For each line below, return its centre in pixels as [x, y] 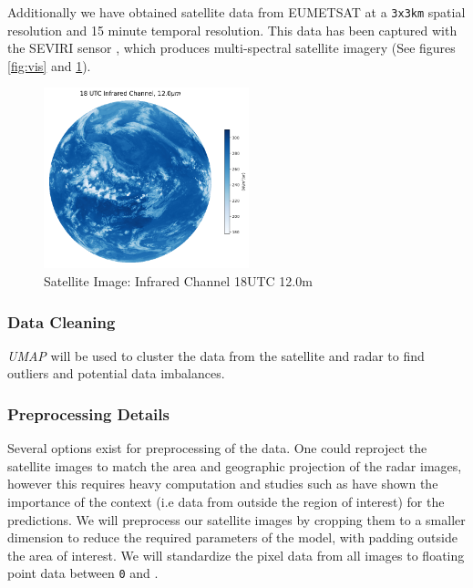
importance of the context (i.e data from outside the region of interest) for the [226, 502]
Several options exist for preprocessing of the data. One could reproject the [217, 448]
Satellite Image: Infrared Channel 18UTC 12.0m [178, 281]
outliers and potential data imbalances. [116, 373]
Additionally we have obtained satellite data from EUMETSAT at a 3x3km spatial [236, 12]
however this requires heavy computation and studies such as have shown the [223, 484]
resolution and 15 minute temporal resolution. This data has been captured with [232, 30]
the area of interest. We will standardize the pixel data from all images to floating [236, 555]
